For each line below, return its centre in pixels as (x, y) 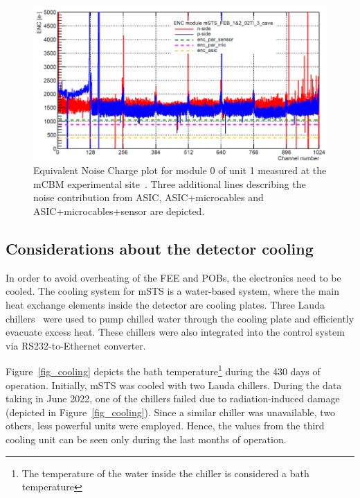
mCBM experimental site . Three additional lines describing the (170, 183)
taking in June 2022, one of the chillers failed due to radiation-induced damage (173, 398)
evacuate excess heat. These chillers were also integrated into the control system (175, 332)
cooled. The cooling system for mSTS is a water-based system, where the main (172, 291)
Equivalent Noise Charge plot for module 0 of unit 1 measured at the (180, 170)
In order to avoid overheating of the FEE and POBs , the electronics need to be (173, 277)
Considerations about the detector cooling (160, 249)
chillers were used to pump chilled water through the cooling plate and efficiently (180, 318)
